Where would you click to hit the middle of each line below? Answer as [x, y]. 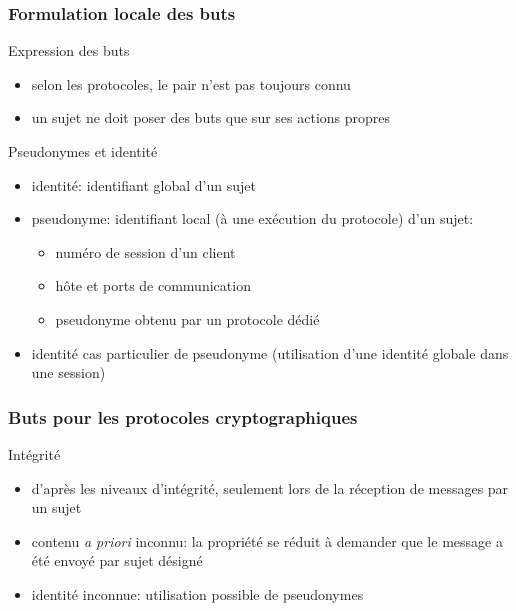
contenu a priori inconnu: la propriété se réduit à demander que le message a [267, 540]
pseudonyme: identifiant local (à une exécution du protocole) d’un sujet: [252, 218]
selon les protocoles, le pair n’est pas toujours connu [191, 83]
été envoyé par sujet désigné [117, 560]
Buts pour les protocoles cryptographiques [183, 416]
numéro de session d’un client [145, 251]
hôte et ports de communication [153, 285]
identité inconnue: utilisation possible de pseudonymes [197, 593]
